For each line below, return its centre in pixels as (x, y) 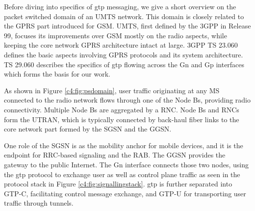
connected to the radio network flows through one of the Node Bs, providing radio (127, 100)
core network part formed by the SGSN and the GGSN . (88, 129)
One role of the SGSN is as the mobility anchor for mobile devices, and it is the (124, 145)
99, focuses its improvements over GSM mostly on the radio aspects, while (115, 35)
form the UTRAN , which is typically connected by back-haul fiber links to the (122, 119)
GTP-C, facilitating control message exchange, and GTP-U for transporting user (125, 193)
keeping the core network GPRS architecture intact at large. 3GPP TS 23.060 (121, 45)
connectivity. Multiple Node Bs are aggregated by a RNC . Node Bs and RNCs (122, 109)
